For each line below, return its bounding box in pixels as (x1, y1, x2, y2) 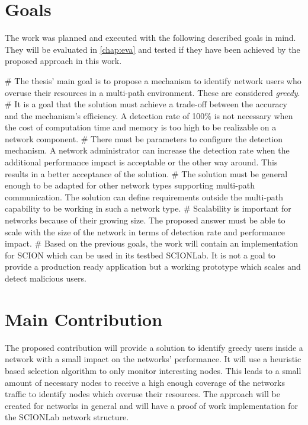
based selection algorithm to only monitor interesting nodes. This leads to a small (5, 364, 301, 376)
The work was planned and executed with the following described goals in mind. (5, 31, 296, 44)
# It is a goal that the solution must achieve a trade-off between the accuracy (5, 98, 288, 110)
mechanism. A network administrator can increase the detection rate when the (5, 144, 290, 156)
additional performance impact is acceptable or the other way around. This (5, 156, 278, 168)
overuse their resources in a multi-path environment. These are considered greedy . (5, 86, 300, 98)
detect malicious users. (5, 272, 86, 284)
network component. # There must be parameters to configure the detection (5, 132, 283, 145)
